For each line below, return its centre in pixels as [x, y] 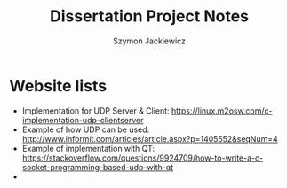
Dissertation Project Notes [149, 16]
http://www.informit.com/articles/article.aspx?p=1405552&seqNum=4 [150, 138]
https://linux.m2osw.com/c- [222, 110]
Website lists [58, 86]
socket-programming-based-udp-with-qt [98, 167]
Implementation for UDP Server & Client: [96, 110]
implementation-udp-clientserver [83, 120]
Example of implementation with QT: [88, 148]
